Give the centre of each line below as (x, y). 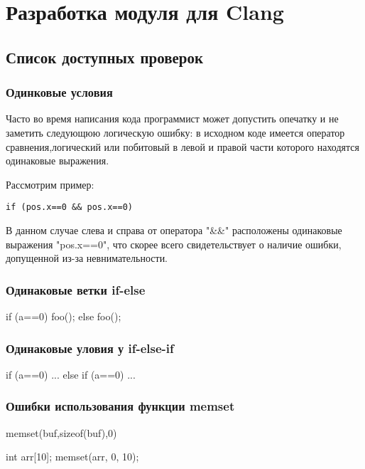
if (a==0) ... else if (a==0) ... (71, 374)
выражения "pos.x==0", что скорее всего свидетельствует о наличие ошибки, (174, 244)
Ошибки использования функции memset (120, 406)
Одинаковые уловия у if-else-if (90, 348)
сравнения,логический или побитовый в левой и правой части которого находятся (182, 146)
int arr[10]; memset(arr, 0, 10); (72, 457)
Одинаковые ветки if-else (76, 289)
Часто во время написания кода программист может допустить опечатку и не (172, 118)
